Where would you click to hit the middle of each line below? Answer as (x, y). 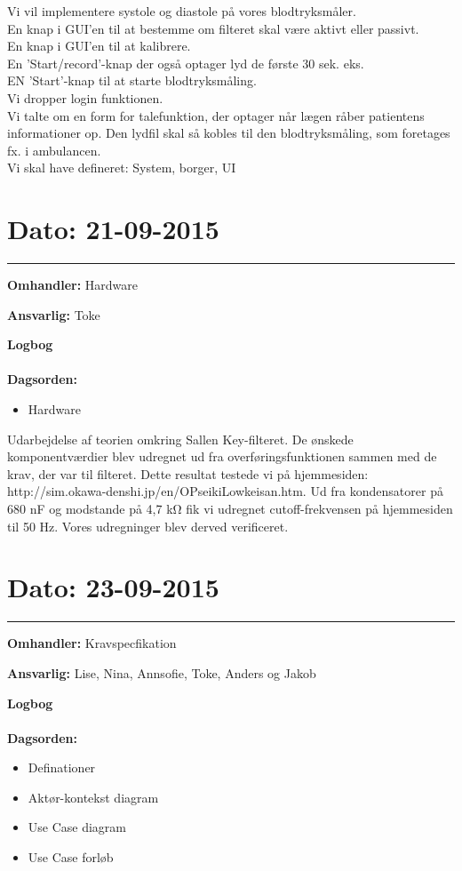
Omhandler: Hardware (72, 285)
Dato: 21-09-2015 (113, 229)
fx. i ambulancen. (54, 150)
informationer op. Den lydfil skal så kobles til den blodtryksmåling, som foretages (229, 133)
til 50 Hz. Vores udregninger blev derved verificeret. (148, 526)
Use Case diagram (77, 827)
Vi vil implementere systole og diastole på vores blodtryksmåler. (182, 11)
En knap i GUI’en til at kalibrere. (99, 46)
